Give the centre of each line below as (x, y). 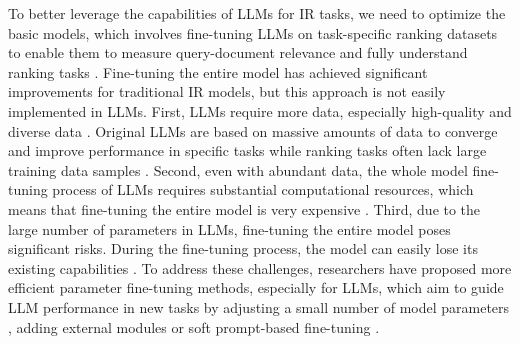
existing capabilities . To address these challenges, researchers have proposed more (260, 267)
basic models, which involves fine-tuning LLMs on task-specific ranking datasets (253, 32)
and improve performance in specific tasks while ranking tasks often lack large (247, 150)
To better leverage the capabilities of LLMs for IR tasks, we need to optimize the (257, 13)
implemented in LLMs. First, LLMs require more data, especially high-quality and (260, 110)
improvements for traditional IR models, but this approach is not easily (227, 91)
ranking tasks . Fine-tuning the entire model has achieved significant (218, 71)
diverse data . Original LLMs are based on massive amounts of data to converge (253, 130)
